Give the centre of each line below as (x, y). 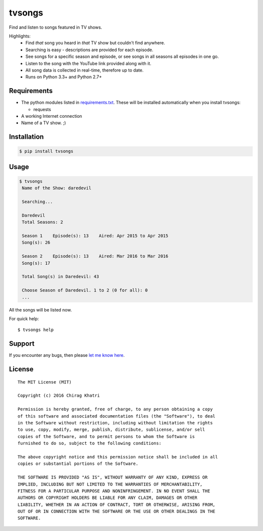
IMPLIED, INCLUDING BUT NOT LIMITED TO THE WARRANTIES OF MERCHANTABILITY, (110, 484)
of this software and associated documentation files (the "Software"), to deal (117, 416)
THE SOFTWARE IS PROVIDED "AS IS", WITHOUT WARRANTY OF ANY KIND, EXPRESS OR (113, 477)
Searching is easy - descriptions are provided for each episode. (89, 50)
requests (42, 109)
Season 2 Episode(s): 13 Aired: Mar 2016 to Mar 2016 (95, 256)
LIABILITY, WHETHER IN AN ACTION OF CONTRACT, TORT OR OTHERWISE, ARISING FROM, (117, 504)
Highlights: (20, 36)
